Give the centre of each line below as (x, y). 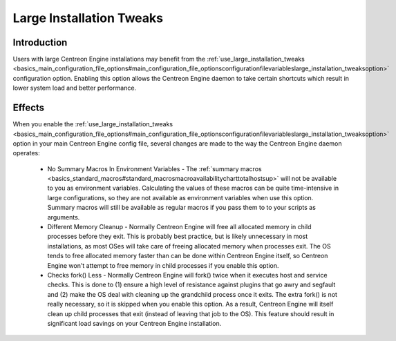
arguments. (64, 217)
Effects (29, 108)
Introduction (40, 42)
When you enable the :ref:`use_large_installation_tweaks (93, 124)
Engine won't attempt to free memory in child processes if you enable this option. (163, 265)
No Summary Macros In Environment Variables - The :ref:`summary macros (154, 168)
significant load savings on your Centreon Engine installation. (134, 323)
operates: (27, 153)
